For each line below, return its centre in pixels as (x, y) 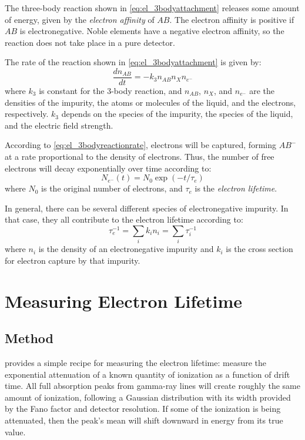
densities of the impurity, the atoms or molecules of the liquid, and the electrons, (150, 102)
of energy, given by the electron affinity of (80, 19)
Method (29, 338)
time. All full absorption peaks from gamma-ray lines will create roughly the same (152, 386)
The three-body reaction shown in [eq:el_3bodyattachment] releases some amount (152, 8)
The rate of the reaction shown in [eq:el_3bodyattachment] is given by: (133, 62)
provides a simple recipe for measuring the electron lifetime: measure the (136, 363)
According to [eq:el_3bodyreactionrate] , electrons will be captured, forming (140, 145)
